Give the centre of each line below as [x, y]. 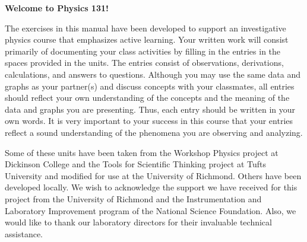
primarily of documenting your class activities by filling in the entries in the [143, 51]
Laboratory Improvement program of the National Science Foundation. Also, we [151, 210]
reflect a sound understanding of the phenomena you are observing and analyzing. [154, 132]
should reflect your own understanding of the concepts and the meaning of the [147, 98]
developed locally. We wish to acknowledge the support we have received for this [151, 187]
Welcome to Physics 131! [57, 8]
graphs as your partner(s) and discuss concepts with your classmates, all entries [150, 86]
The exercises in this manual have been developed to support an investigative [145, 28]
